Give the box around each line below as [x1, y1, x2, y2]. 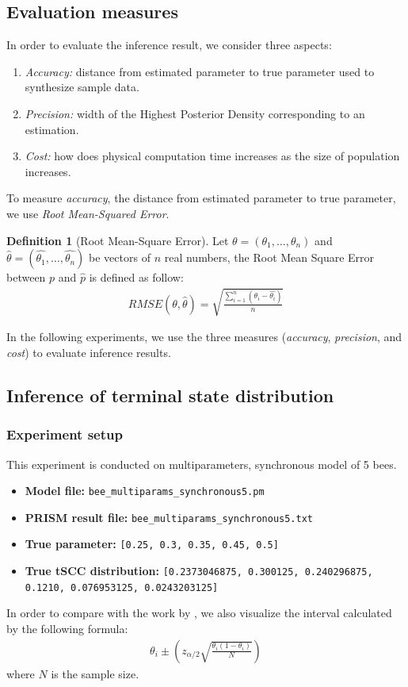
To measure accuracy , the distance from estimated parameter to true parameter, [6, 190, 396, 206]
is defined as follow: [89, 269, 184, 286]
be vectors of [89, 249, 151, 266]
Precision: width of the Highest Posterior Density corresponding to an [25, 105, 365, 121]
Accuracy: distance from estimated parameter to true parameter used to [25, 63, 375, 79]
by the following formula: [6, 620, 128, 636]
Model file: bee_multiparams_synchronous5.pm [25, 482, 265, 499]
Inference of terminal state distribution [6, 382, 334, 407]
